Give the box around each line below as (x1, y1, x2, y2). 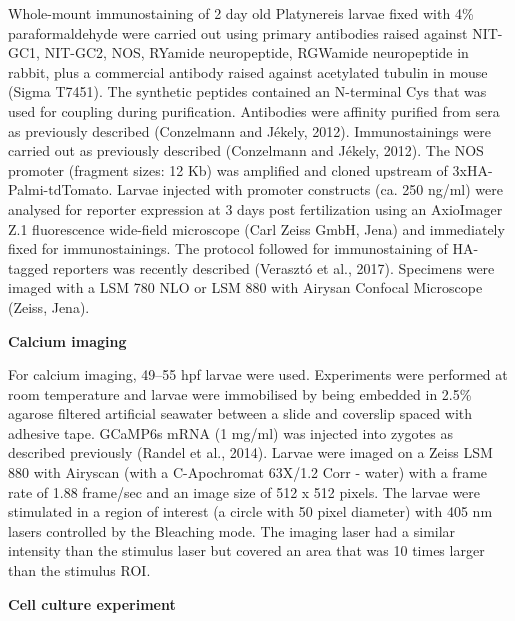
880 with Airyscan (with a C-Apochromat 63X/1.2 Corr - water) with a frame (8, 462, 488, 483)
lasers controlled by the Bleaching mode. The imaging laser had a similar (8, 520, 456, 541)
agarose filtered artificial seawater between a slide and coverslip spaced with (8, 403, 473, 424)
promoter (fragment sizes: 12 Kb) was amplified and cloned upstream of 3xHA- (8, 159, 493, 180)
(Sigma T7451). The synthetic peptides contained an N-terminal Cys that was (8, 81, 487, 102)
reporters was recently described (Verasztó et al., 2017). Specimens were (53, 257, 495, 278)
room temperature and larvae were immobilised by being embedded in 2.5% (8, 383, 472, 404)
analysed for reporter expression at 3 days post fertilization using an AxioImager (8, 198, 503, 219)
